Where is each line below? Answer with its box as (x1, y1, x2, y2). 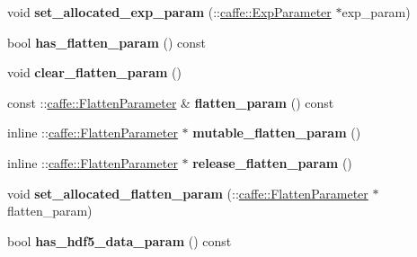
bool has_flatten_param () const (7, 32, 207, 51)
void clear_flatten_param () (7, 63, 182, 82)
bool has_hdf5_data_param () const (7, 231, 232, 250)
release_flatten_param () (192, 153, 352, 172)
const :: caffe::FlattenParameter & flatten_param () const (7, 93, 334, 111)
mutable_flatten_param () (192, 123, 361, 142)
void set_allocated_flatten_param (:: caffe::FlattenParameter (7, 183, 368, 202)
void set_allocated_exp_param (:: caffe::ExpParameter (7, 3, 332, 21)
